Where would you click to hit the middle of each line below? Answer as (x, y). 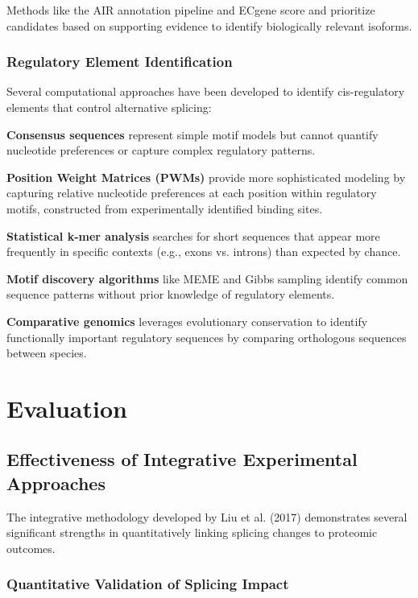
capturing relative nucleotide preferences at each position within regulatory (192, 193)
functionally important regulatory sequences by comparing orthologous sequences (207, 337)
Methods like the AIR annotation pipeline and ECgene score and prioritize (191, 10)
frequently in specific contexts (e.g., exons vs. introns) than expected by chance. (204, 252)
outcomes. (31, 548)
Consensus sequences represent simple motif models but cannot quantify (192, 134)
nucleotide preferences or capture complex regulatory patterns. (161, 150)
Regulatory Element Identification (120, 62)
